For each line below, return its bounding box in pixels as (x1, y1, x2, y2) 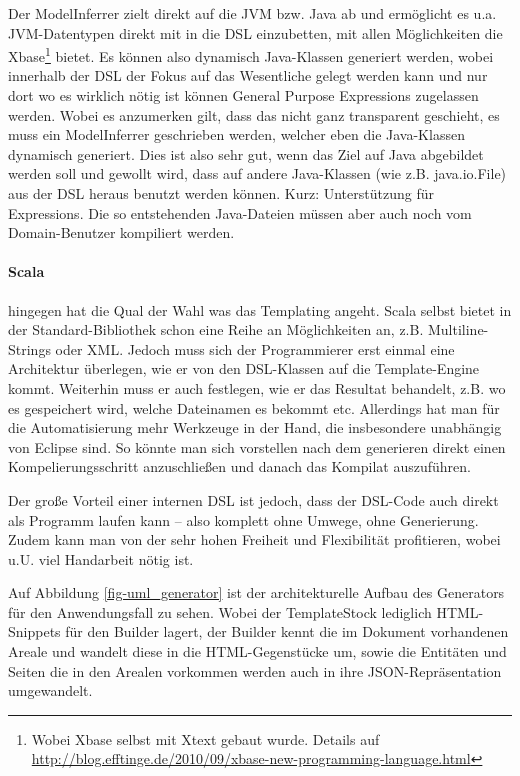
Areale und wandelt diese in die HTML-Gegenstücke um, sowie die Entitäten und (8, 641, 507, 662)
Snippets (8, 621, 61, 642)
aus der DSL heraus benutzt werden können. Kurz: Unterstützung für (8, 183, 434, 203)
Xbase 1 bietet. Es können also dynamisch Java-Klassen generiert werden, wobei (8, 43, 494, 66)
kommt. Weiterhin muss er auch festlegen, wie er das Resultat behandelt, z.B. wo (8, 377, 506, 398)
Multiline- (427, 319, 489, 340)
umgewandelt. (8, 680, 93, 701)
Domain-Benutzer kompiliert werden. (8, 222, 235, 243)
